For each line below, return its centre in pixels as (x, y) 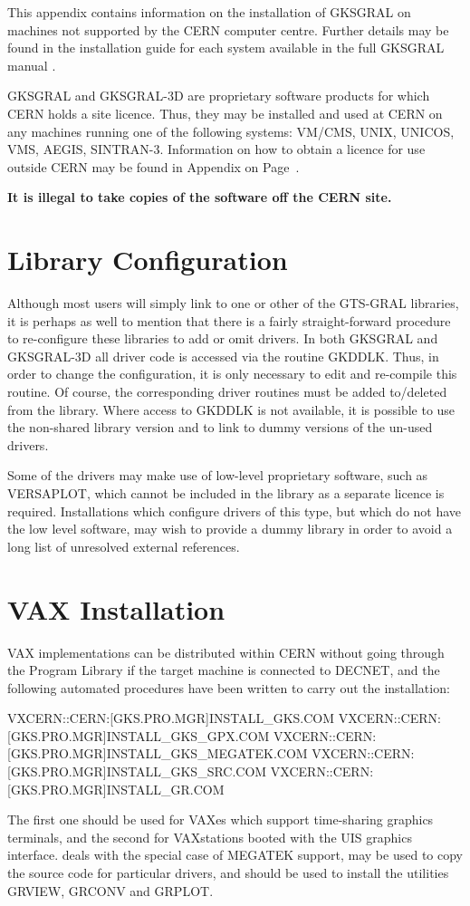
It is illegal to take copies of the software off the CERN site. (200, 197)
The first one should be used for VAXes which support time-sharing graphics (221, 819)
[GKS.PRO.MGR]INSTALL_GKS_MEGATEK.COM (158, 753)
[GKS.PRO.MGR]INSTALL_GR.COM (116, 789)
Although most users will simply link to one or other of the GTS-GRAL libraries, (233, 303)
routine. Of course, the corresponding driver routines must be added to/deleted (227, 392)
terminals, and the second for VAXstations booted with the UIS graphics (210, 837)
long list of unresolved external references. (124, 546)
